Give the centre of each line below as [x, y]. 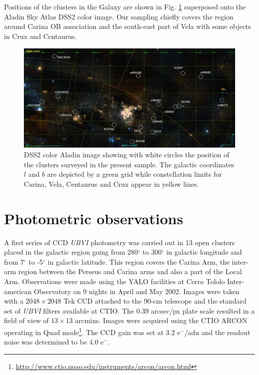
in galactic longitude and [204, 252]
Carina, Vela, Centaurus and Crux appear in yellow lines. [112, 184]
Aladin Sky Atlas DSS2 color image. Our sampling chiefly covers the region [119, 16]
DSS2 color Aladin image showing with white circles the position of [127, 155]
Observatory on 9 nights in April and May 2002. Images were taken [136, 291]
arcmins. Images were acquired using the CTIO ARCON [161, 320]
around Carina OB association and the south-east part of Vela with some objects [128, 26]
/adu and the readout [217, 332]
